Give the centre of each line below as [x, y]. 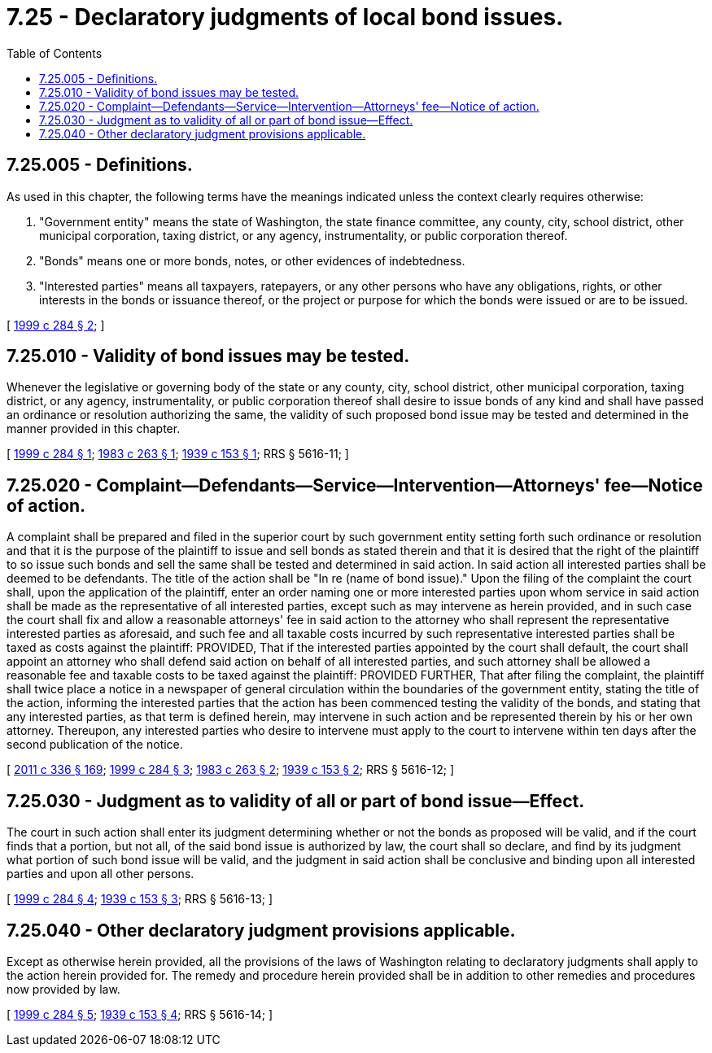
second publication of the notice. [95, 745]
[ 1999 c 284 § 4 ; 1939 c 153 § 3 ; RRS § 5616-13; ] [140, 899]
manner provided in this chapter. [94, 429]
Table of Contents [55, 53]
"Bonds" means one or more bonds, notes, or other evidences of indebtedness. [252, 260]
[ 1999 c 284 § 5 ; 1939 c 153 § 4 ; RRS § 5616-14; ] [140, 1014]
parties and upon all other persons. [100, 874]
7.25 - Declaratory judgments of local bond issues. [285, 17]
